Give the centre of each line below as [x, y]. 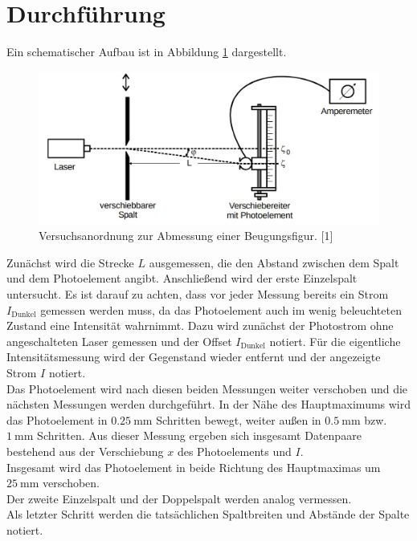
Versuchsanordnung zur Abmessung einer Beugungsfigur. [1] [186, 236]
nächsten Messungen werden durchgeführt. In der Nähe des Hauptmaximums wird [209, 404]
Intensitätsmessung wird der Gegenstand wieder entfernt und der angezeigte [194, 357]
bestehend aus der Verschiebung [85, 451]
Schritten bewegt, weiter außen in [239, 419]
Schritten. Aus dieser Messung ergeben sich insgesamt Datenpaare [199, 435]
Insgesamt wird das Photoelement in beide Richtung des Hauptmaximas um [194, 467]
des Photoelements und [234, 451]
